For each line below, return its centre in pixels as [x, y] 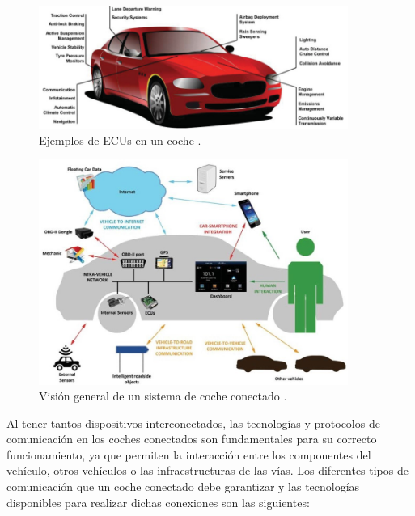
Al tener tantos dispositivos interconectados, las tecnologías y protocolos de [193, 423]
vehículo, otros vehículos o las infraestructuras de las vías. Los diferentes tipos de [207, 470]
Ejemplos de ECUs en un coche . [120, 140]
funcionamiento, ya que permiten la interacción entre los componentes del [189, 454]
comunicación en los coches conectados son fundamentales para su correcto [192, 439]
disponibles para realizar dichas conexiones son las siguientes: [158, 502]
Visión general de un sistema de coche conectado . [163, 396]
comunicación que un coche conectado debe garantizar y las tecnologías [183, 486]
